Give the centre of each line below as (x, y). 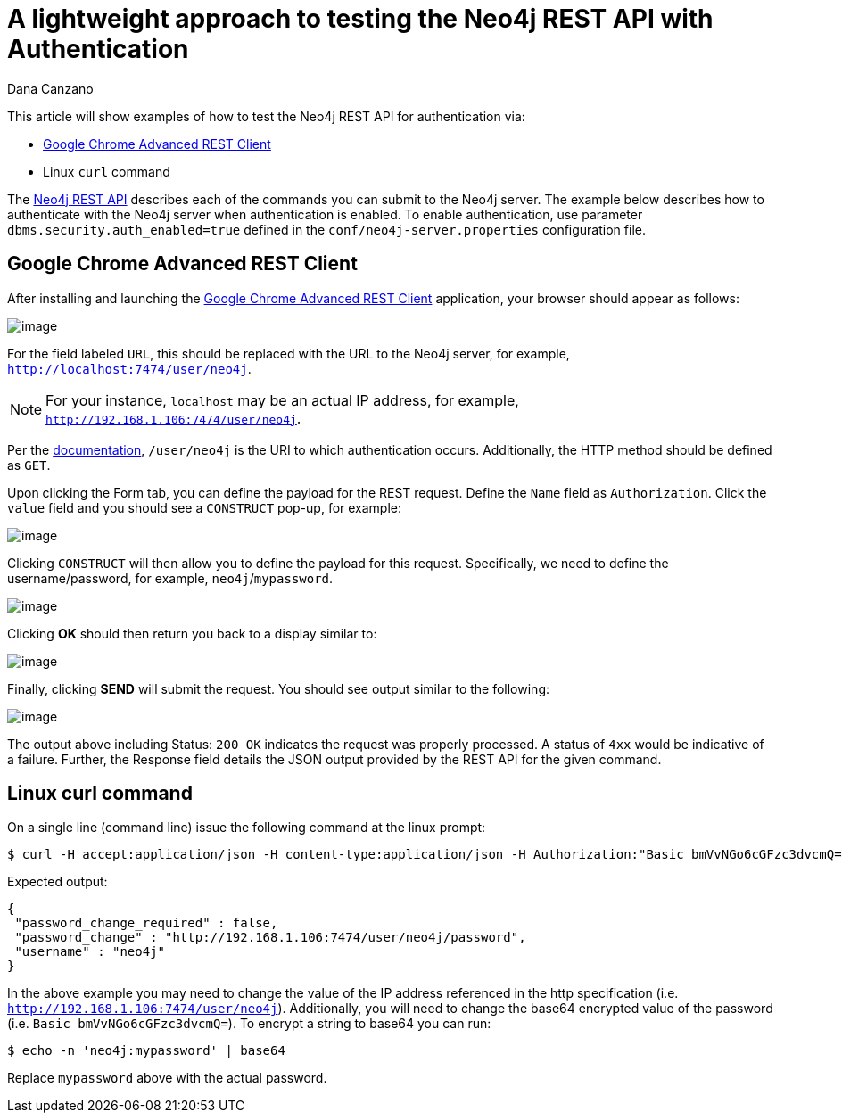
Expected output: (58, 882)
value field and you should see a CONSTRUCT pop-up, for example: (205, 507)
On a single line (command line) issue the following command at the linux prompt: (247, 828)
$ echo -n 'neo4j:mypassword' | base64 (146, 1051)
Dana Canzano (50, 88)
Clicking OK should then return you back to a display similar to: (192, 633)
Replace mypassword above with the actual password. (167, 1078)
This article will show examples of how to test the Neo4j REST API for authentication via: (266, 116)
